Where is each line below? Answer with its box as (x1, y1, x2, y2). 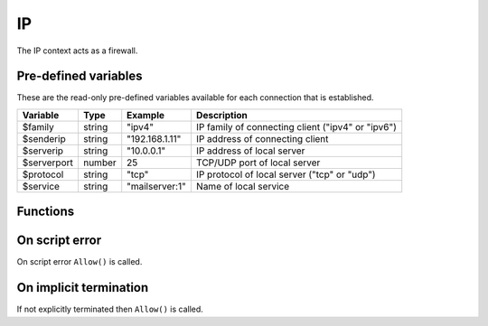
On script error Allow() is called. (16, 256, 143, 267)
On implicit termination (16, 280, 149, 295)
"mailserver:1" (127, 180, 187, 192)
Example (127, 108, 165, 121)
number (82, 156, 117, 169)
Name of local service (195, 180, 289, 192)
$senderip (22, 132, 67, 144)
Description (195, 108, 249, 121)
